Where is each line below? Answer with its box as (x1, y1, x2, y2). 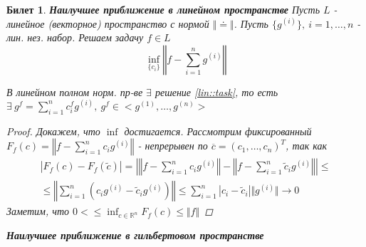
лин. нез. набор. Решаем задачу (6, 30, 144, 45)
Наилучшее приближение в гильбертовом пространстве (6, 228, 264, 243)
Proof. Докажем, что (6, 123, 100, 138)
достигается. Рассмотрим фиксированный (124, 123, 312, 138)
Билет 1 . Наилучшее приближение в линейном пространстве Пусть (6, 2, 320, 16)
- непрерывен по (137, 138, 208, 153)
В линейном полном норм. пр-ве (6, 84, 143, 99)
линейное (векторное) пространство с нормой (6, 16, 209, 31)
